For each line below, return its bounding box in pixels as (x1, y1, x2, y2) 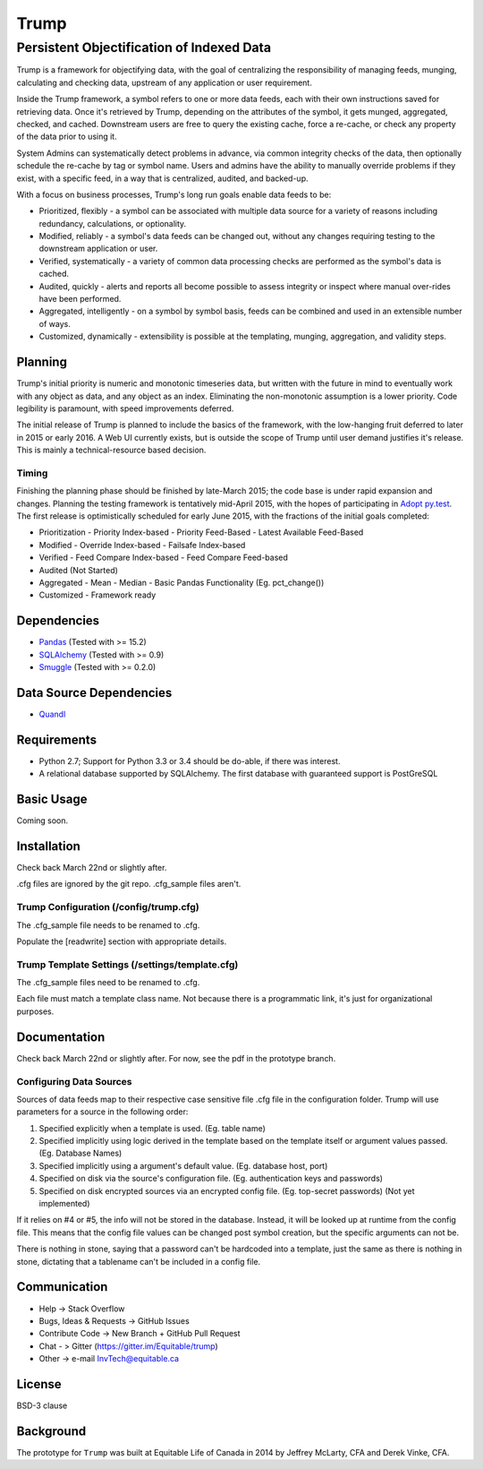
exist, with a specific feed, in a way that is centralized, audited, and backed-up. (16, 173, 309, 184)
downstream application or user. (38, 243, 158, 254)
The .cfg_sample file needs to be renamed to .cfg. (16, 919, 200, 931)
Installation (16, 838, 80, 854)
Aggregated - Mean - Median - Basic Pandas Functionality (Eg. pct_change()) (38, 577, 325, 588)
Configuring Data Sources (16, 1075, 132, 1087)
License (16, 1376, 62, 1392)
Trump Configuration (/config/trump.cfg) (16, 901, 200, 914)
